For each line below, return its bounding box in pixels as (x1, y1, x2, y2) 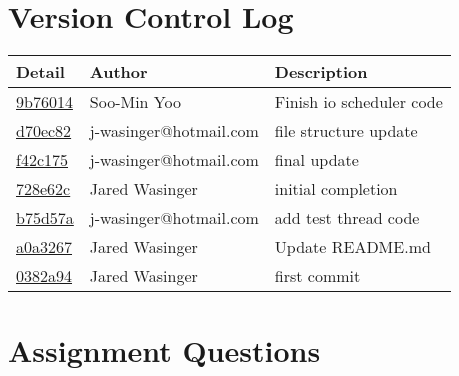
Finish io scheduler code (274, 90, 443, 114)
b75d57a (16, 206, 74, 230)
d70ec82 (16, 119, 72, 143)
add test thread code (274, 206, 420, 230)
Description (274, 60, 368, 84)
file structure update (274, 119, 418, 143)
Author (89, 60, 148, 84)
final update (274, 148, 359, 172)
